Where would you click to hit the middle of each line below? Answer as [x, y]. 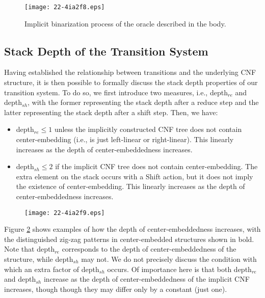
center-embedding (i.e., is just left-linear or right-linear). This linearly [125, 139]
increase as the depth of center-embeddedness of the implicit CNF [147, 279]
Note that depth [30, 249]
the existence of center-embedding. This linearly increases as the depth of [130, 186]
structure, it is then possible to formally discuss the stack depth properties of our [131, 82]
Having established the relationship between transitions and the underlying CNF [130, 72]
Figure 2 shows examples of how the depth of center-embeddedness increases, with [132, 229]
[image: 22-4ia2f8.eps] [65, 7]
